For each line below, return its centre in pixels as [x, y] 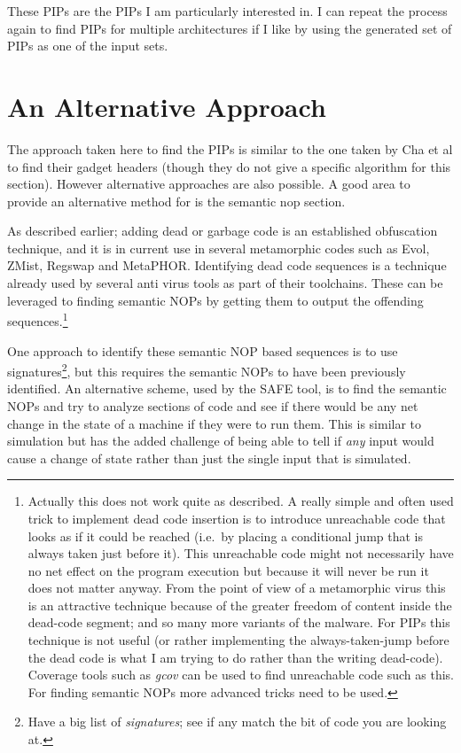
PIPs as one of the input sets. [88, 46]
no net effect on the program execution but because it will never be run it [228, 570]
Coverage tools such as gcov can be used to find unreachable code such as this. [241, 675]
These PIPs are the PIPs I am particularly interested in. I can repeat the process [227, 11]
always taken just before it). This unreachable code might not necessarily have [241, 553]
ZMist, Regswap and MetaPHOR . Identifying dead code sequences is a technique [227, 265]
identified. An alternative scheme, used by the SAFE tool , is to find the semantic [227, 388]
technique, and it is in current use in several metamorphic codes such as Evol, [219, 248]
